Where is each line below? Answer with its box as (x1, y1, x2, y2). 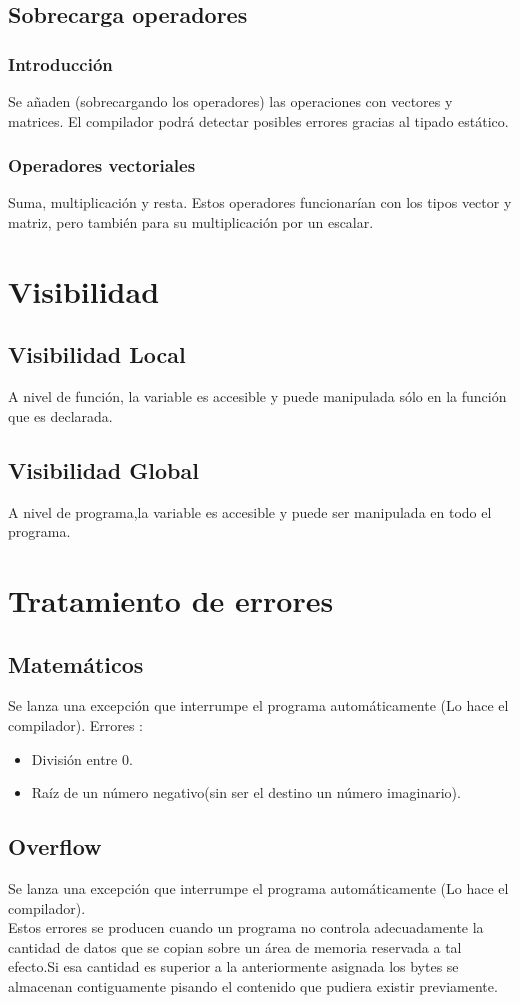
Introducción (8, 51, 113, 76)
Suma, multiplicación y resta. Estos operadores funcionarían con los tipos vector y (8, 192, 512, 213)
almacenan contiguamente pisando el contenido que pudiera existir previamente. (8, 975, 498, 996)
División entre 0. (31, 748, 133, 769)
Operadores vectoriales (8, 153, 196, 178)
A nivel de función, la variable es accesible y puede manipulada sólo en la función (8, 386, 507, 407)
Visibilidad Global (8, 454, 199, 485)
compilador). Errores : (8, 714, 144, 735)
